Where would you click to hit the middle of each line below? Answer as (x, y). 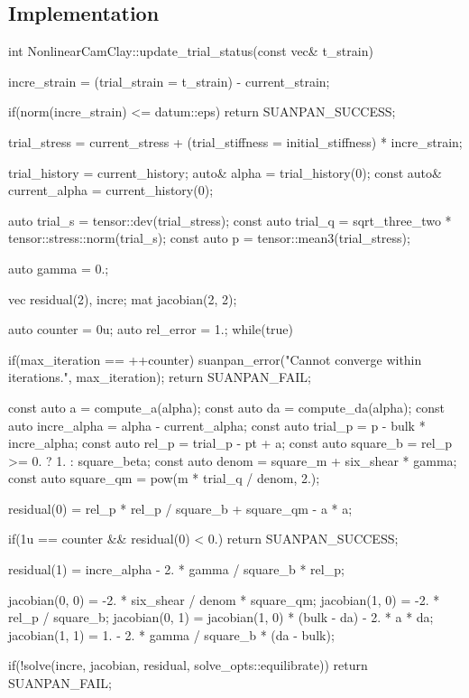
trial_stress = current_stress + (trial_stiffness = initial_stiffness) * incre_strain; (235, 141)
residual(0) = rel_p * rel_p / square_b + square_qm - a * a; (180, 508)
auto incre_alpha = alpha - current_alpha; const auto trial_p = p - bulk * (217, 425)
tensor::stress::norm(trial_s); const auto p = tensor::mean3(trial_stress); (209, 238)
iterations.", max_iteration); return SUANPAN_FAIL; (160, 377)
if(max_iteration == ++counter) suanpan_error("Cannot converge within (215, 359)
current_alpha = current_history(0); (111, 190)
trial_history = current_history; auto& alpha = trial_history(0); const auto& (225, 172)
